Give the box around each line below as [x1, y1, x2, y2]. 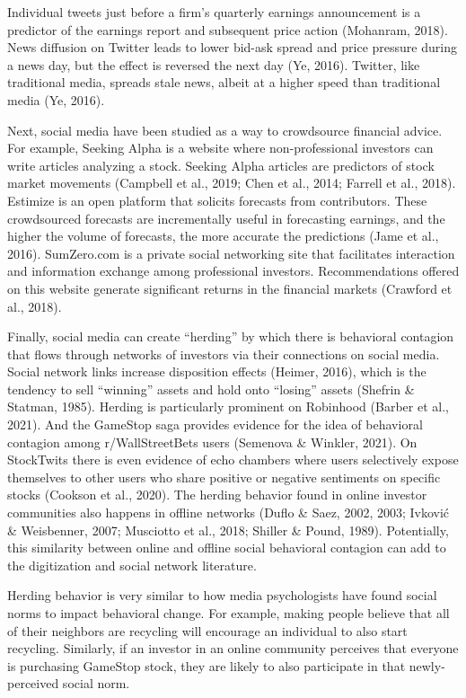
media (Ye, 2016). [7, 90, 105, 109]
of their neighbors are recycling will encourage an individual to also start [7, 621, 408, 640]
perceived [7, 674, 59, 693]
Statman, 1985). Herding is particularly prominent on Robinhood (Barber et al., [7, 397, 449, 416]
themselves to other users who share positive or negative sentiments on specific [7, 467, 441, 486]
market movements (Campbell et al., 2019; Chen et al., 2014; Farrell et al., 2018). [7, 173, 456, 192]
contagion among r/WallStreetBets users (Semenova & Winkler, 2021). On [7, 432, 418, 451]
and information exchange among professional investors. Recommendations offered [7, 261, 460, 280]
